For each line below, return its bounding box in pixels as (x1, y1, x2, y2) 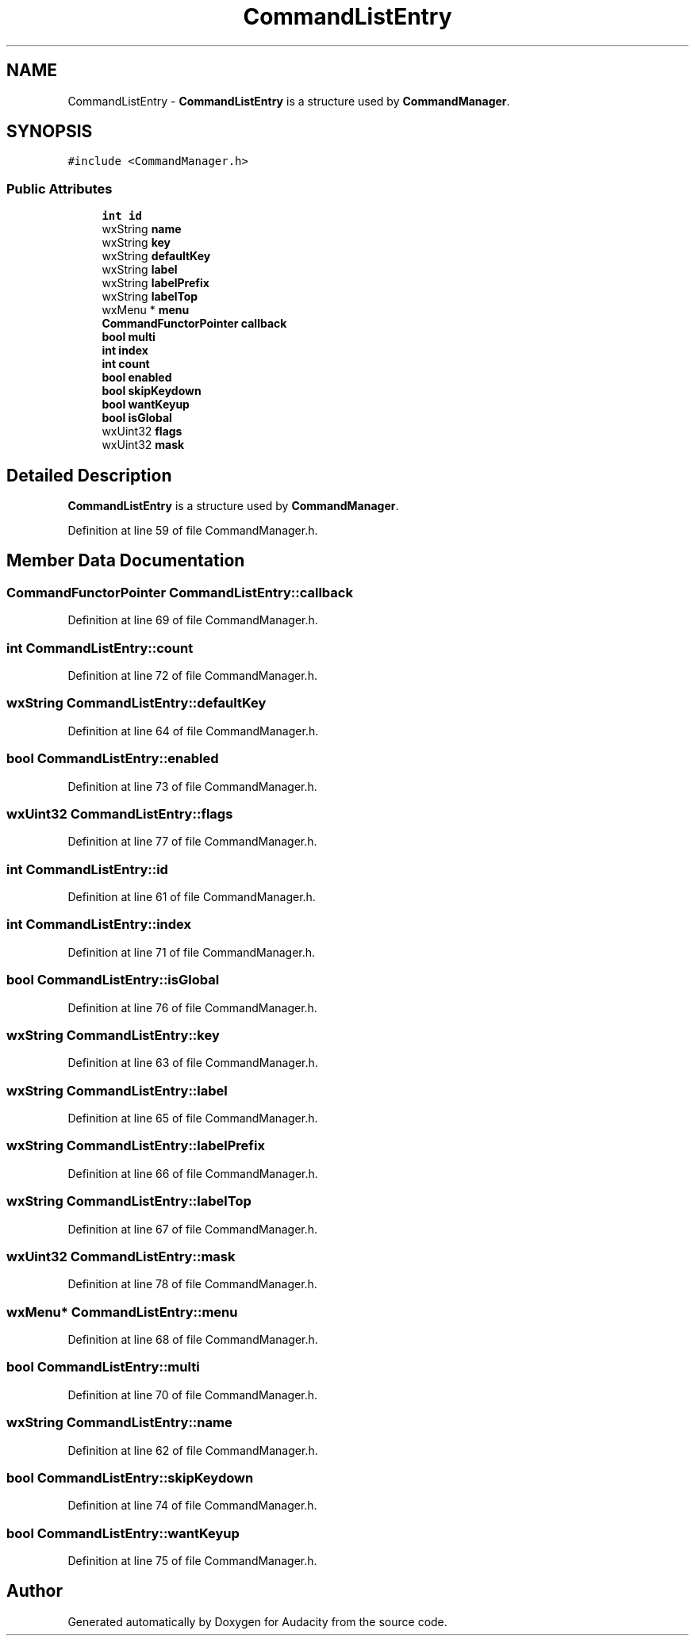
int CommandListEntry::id (6, 861, 168, 877)
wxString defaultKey (102, 249, 211, 263)
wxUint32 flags (102, 424, 182, 439)
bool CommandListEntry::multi (6, 1359, 200, 1375)
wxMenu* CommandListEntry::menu (6, 1303, 238, 1320)
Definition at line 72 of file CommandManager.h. (67, 669, 317, 682)
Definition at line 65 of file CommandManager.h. (67, 1111, 318, 1125)
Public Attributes (6, 180, 113, 197)
